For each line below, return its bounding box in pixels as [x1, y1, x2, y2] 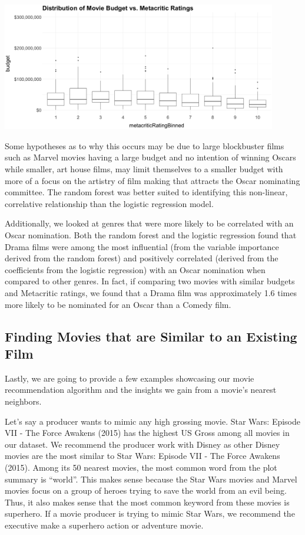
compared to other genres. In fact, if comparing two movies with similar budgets [5, 275, 295, 287]
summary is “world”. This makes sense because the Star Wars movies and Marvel [5, 472, 297, 485]
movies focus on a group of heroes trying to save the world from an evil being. [5, 484, 287, 497]
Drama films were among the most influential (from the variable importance [5, 240, 279, 252]
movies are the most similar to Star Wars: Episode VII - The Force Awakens [5, 449, 280, 462]
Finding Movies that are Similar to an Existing [5, 327, 297, 345]
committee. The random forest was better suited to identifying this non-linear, [5, 186, 288, 198]
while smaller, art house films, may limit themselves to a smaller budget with [5, 163, 283, 175]
